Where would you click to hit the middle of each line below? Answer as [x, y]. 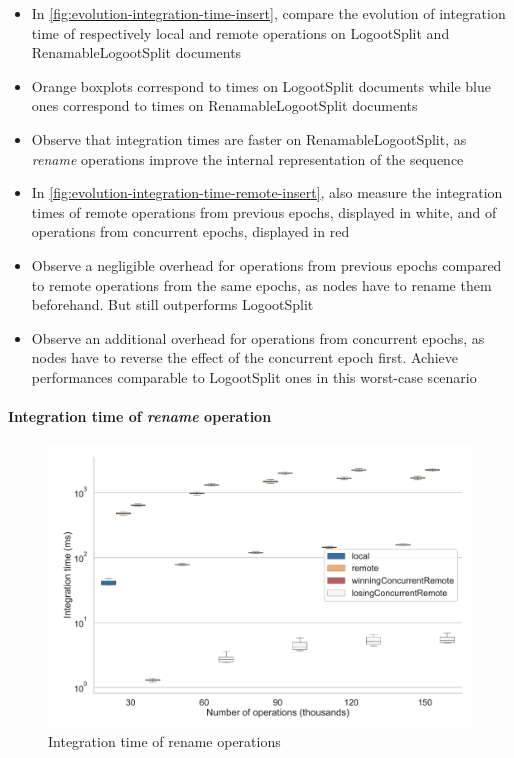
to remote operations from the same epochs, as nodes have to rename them [261, 284]
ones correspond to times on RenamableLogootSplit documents [224, 105]
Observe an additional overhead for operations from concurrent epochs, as [258, 337]
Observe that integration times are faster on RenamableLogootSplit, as [249, 138]
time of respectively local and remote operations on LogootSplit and [240, 32]
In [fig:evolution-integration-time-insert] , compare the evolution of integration [268, 13]
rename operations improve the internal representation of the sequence [247, 158]
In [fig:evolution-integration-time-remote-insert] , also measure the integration [267, 192]
